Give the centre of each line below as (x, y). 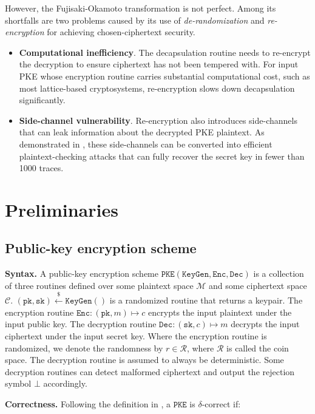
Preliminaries (62, 209)
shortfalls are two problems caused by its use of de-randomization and (135, 20)
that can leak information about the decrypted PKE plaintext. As (142, 132)
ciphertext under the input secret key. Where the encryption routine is (136, 336)
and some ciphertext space (258, 285)
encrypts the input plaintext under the (220, 312)
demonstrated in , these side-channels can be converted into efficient (146, 144)
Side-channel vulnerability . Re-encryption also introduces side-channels (158, 120)
